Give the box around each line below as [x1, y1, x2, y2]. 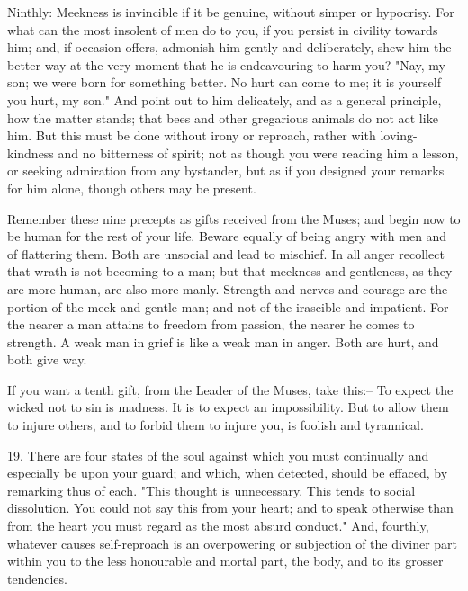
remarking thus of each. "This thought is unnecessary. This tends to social [7, 480, 416, 499]
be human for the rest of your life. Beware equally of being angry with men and [7, 227, 447, 246]
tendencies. [7, 569, 67, 587]
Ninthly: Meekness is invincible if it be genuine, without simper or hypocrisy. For [7, 3, 454, 21]
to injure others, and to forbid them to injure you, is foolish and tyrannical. [7, 416, 424, 434]
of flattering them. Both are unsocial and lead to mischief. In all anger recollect [7, 244, 445, 263]
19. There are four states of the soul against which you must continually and [7, 445, 429, 464]
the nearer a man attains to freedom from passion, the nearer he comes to [7, 315, 415, 334]
